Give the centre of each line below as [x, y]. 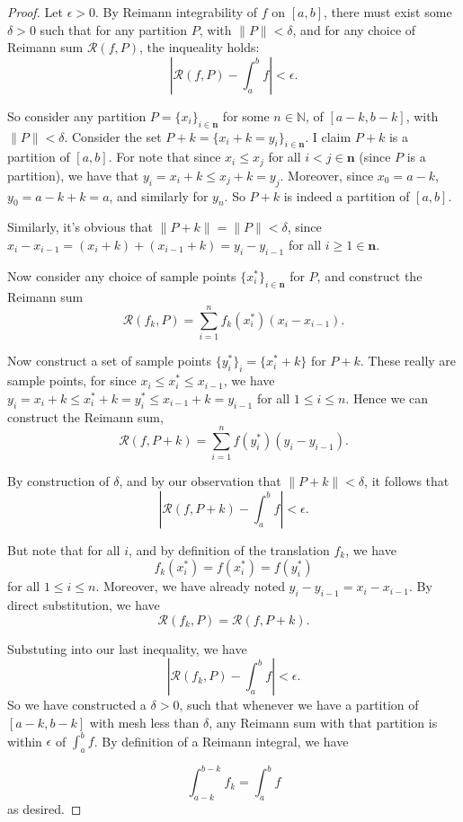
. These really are [408, 361]
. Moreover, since [327, 175]
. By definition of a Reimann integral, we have [221, 741]
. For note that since [165, 157]
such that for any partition [114, 29]
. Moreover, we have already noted [190, 586]
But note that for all [64, 549]
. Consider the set [113, 136]
